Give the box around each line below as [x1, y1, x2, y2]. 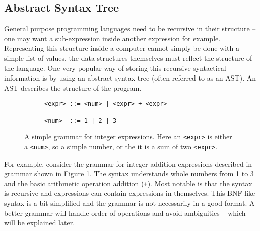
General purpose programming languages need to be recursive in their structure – [4, 23, 256, 34]
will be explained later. [4, 217, 75, 228]
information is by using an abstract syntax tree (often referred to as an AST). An [4, 72, 256, 83]
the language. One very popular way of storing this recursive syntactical [4, 62, 226, 73]
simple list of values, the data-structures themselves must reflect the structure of [4, 52, 252, 63]
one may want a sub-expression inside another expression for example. [4, 33, 221, 43]
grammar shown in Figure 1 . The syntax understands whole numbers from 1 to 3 [4, 168, 254, 179]
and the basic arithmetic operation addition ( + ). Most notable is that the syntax [4, 178, 252, 188]
